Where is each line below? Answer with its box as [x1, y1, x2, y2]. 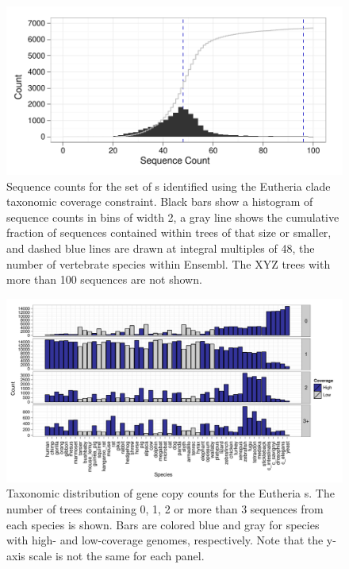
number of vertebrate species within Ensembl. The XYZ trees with [6, 255, 331, 272]
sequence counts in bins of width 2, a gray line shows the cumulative [6, 208, 339, 225]
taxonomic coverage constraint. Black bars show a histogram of [6, 193, 313, 210]
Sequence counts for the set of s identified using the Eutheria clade [6, 177, 331, 194]
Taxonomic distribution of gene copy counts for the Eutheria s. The [6, 485, 335, 501]
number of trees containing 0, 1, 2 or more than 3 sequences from [6, 500, 324, 517]
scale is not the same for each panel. [29, 547, 205, 563]
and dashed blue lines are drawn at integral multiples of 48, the [6, 239, 315, 256]
